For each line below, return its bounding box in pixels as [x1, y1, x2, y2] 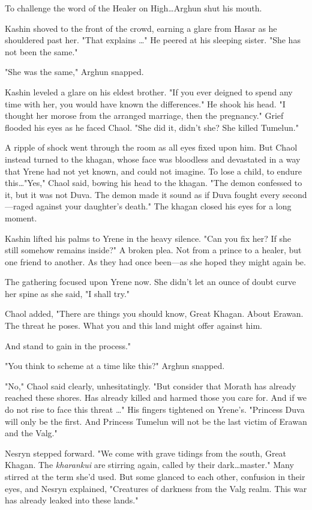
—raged [5, 200, 34, 212]
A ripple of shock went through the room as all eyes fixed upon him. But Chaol [5, 141, 298, 154]
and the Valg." [5, 427, 58, 439]
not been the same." [5, 45, 78, 58]
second [283, 188, 307, 200]
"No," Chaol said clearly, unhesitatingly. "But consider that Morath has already [5, 379, 296, 392]
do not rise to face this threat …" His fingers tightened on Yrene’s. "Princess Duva [5, 403, 305, 416]
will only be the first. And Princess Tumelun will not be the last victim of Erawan [5, 415, 307, 427]
